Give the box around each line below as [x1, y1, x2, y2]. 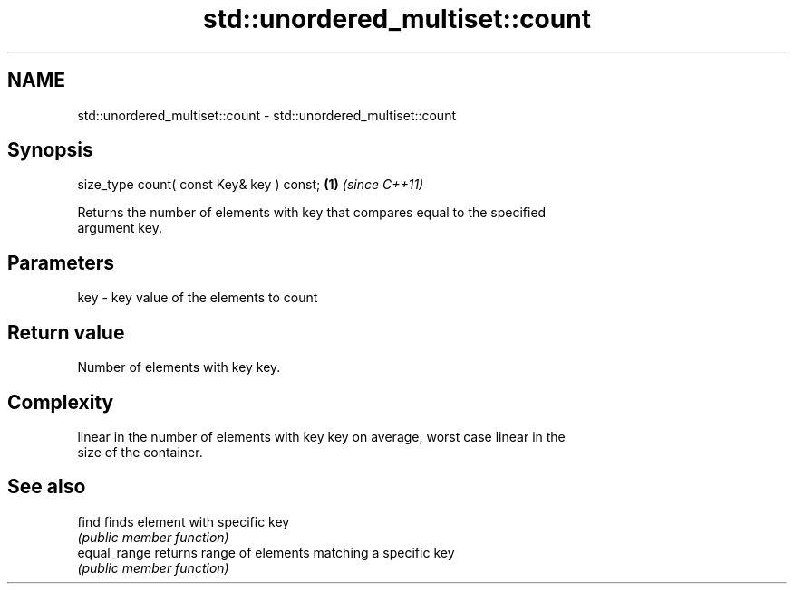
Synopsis [7, 138, 93, 162]
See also [7, 475, 86, 499]
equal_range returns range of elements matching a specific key [77, 544, 455, 560]
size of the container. [77, 443, 203, 460]
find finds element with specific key [77, 513, 290, 529]
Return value [7, 320, 125, 344]
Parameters [7, 251, 114, 274]
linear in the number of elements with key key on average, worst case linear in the [77, 428, 566, 444]
